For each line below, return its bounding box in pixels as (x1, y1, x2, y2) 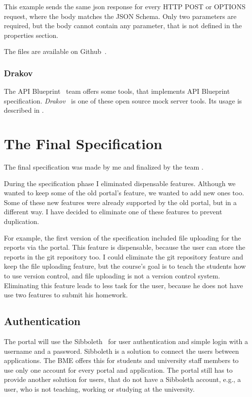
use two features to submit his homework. (4, 290, 128, 300)
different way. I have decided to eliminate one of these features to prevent (4, 207, 222, 217)
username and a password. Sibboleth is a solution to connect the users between (4, 345, 239, 356)
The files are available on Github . (4, 46, 107, 56)
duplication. (4, 216, 39, 226)
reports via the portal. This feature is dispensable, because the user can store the (4, 242, 246, 252)
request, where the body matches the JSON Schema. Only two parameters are (4, 11, 236, 21)
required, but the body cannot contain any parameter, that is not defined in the (4, 20, 242, 31)
